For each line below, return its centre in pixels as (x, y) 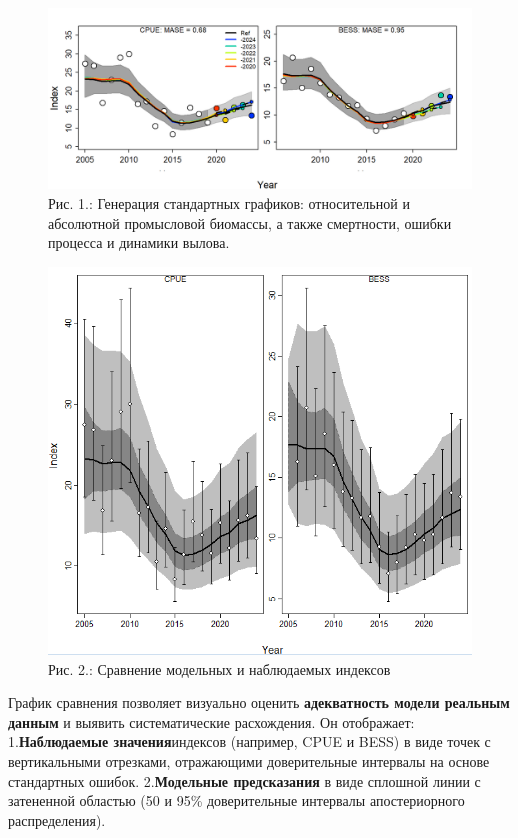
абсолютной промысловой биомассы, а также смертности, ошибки (250, 222)
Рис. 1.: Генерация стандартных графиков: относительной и (229, 202)
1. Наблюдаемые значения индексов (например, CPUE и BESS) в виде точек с (249, 741)
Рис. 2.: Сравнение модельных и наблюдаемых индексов (219, 668)
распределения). (57, 819)
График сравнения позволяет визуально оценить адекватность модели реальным (259, 702)
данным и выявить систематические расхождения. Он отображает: (211, 721)
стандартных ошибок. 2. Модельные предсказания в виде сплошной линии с (244, 780)
